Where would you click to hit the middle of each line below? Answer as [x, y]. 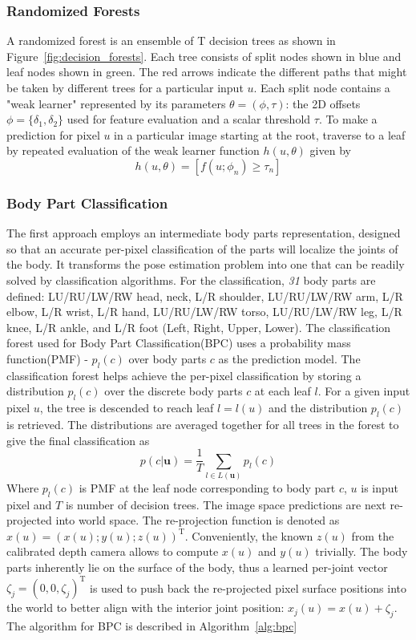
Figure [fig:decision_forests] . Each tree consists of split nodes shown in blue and [204, 56]
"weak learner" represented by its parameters [116, 103]
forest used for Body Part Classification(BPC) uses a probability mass [179, 343]
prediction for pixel [53, 134]
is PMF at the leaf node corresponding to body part [207, 487]
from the [373, 535]
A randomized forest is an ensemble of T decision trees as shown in [171, 41]
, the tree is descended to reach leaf [127, 408]
